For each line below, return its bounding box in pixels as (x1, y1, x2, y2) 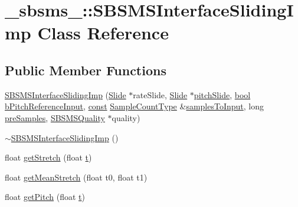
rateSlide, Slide (133, 88, 188, 101)
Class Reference (37, 21, 169, 45)
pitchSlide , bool (194, 88, 251, 101)
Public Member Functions (5, 61, 166, 79)
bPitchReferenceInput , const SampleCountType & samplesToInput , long (5, 100, 264, 112)
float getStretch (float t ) (5, 151, 92, 163)
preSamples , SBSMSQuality (5, 111, 105, 123)
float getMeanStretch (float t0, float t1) (5, 171, 148, 183)
